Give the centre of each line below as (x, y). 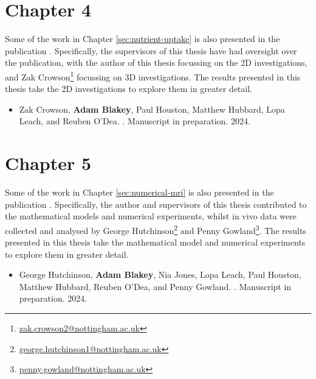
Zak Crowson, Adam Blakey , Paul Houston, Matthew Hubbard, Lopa (152, 109)
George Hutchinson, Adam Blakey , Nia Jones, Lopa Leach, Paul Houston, (160, 275)
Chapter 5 (48, 163)
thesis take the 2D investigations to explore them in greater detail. (129, 89)
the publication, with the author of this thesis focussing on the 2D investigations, (156, 62)
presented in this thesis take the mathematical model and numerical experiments (155, 242)
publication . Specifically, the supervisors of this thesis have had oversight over (151, 50)
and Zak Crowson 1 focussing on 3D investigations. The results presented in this (153, 76)
